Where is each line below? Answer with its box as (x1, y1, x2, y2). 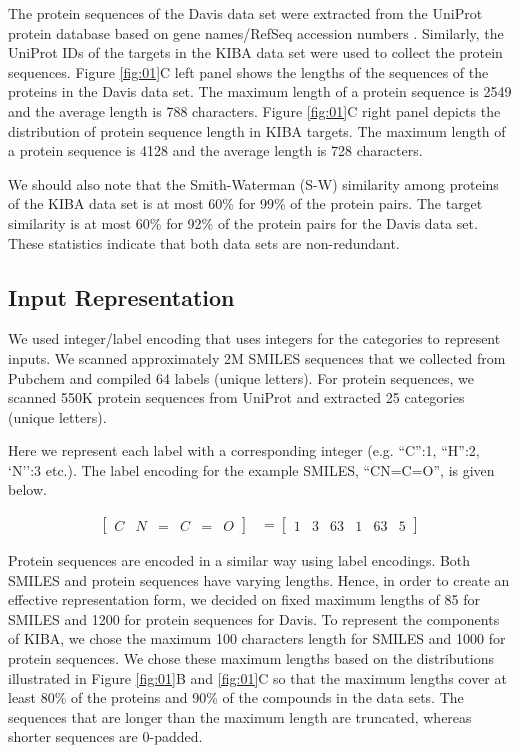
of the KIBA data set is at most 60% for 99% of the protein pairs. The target (8, 193, 483, 214)
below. (8, 479, 47, 500)
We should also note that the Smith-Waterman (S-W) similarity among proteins (8, 173, 499, 194)
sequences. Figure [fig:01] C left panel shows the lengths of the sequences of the (8, 61, 489, 82)
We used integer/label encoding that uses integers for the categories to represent (8, 328, 501, 349)
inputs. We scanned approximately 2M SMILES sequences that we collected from (8, 347, 506, 368)
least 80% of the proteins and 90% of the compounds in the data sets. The (8, 687, 464, 708)
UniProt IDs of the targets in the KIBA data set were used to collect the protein (8, 42, 503, 63)
